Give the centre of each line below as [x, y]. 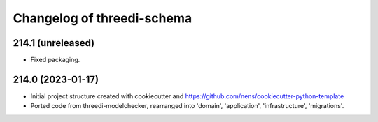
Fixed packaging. [55, 60]
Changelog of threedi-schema [103, 18]
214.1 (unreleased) [54, 43]
